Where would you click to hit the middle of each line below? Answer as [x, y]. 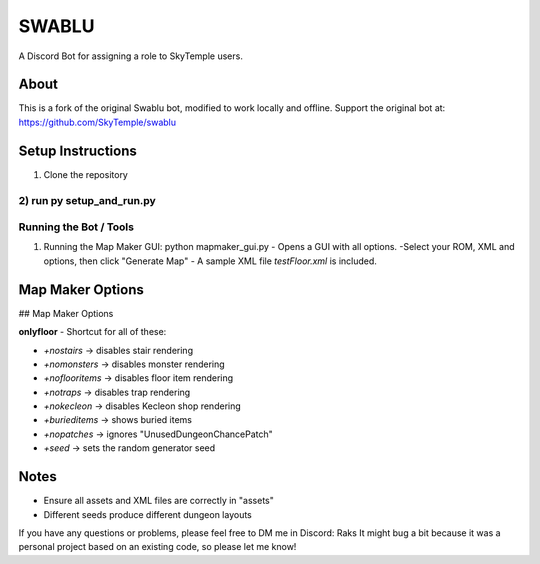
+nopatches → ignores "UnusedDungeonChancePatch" [158, 434]
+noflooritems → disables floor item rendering [138, 378]
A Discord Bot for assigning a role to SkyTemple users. [131, 56]
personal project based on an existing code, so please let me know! [157, 547]
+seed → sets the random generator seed [129, 448]
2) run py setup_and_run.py [87, 200]
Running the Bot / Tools [76, 227]
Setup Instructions [77, 150]
